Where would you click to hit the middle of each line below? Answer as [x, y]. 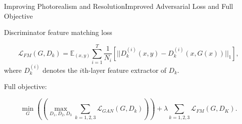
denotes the [60, 70]
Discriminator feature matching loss [58, 32]
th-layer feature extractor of [124, 70]
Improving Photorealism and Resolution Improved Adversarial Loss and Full [119, 6]
